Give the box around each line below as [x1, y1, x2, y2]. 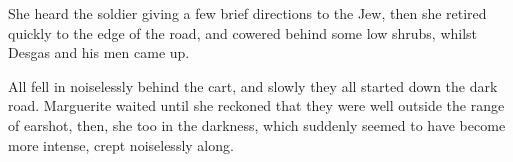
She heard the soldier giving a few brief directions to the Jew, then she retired [8, 3, 487, 23]
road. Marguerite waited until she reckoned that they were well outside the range [8, 95, 505, 116]
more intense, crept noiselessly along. [8, 134, 234, 155]
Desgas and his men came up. [8, 42, 190, 63]
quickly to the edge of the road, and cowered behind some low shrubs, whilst [8, 22, 478, 43]
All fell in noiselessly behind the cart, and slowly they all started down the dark [8, 75, 498, 96]
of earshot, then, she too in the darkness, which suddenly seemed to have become [8, 114, 506, 135]
